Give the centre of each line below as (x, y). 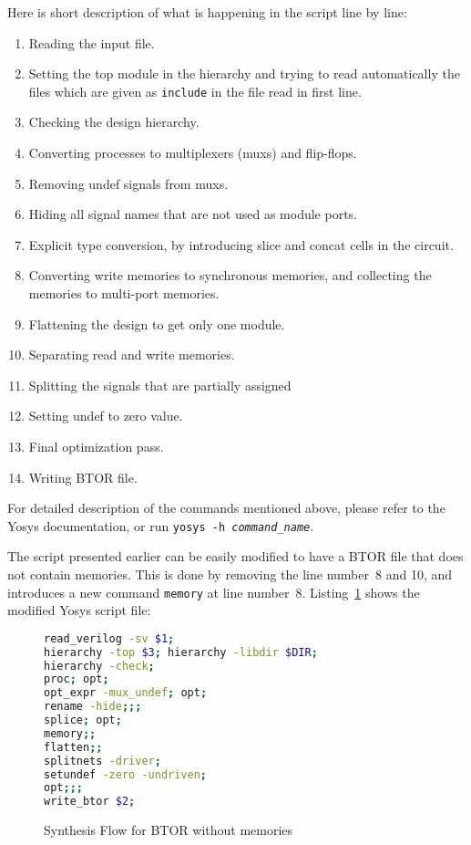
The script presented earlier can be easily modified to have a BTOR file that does (235, 556)
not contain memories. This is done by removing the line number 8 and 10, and (230, 574)
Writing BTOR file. (83, 477)
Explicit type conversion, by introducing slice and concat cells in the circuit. (241, 244)
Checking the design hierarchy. (114, 122)
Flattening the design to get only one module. (157, 323)
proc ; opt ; (77, 679)
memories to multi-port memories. (124, 293)
